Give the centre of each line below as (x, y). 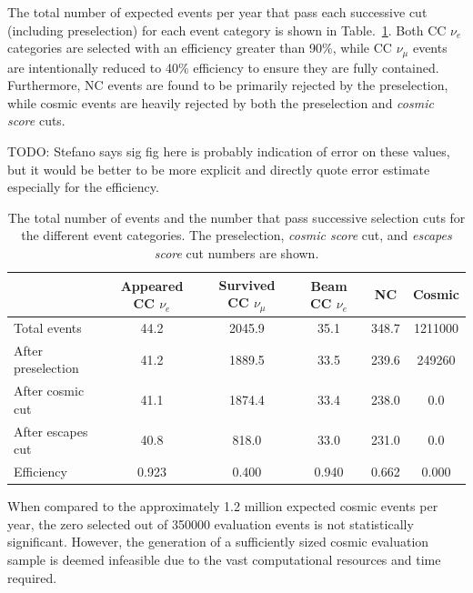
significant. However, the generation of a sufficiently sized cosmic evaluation (218, 542)
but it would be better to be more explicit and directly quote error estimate (219, 169)
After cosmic (49, 391)
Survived (247, 284)
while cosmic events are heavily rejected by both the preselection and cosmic (221, 102)
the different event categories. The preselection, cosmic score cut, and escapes (236, 235)
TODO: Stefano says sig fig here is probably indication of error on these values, (229, 151)
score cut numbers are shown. (236, 252)
